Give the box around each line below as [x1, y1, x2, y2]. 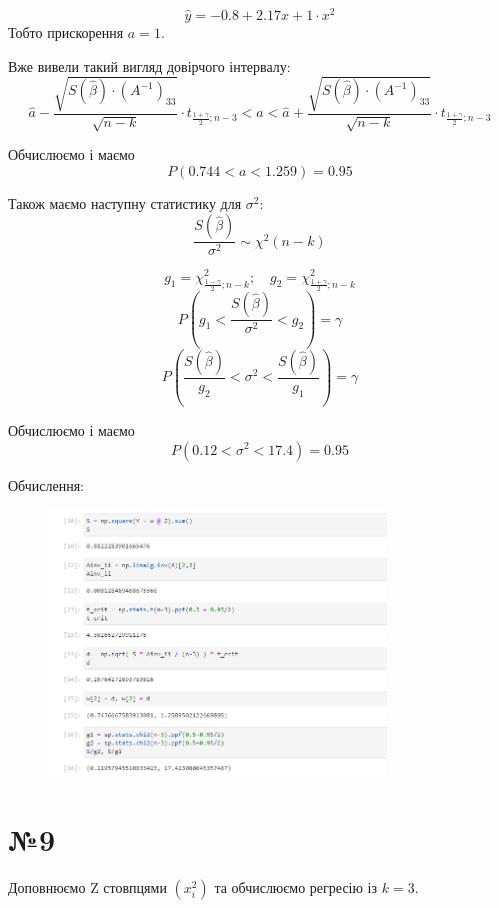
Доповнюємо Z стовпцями [8, 876, 167, 897]
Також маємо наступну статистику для [8, 192, 242, 213]
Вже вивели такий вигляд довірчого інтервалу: [8, 55, 291, 76]
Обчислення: [8, 474, 84, 495]
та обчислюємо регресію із [214, 876, 378, 897]
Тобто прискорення [8, 22, 124, 43]
